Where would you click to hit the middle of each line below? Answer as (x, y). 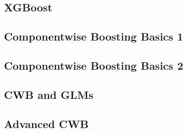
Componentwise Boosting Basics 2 (94, 65)
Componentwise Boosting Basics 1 (94, 36)
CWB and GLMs (49, 94)
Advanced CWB (46, 123)
